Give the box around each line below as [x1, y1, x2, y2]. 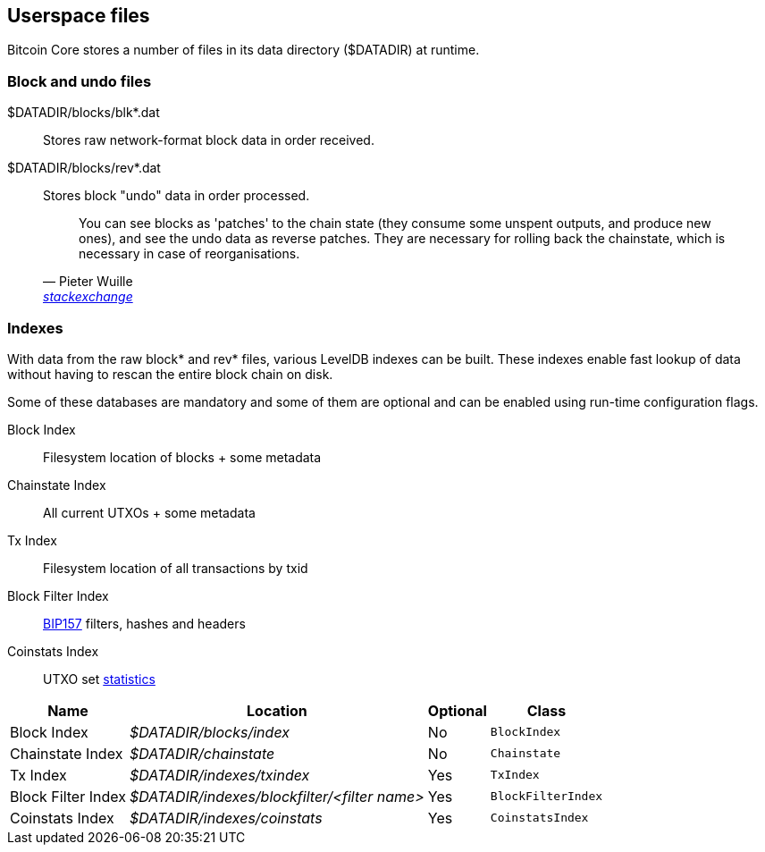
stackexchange [43, 289, 133, 305]
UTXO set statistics [43, 671, 156, 687]
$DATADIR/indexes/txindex [129, 765, 310, 784]
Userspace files [7, 4, 150, 27]
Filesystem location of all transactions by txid [43, 560, 308, 576]
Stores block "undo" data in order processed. [43, 188, 310, 204]
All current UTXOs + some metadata [43, 504, 256, 520]
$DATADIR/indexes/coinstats [129, 808, 323, 827]
